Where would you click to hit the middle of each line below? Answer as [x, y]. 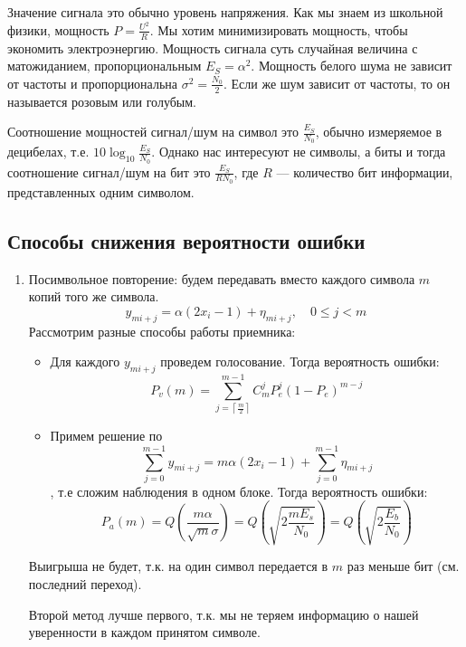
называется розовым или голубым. [102, 101]
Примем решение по [106, 436]
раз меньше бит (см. [403, 566]
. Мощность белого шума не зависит [352, 66]
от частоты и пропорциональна [93, 83]
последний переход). [85, 583]
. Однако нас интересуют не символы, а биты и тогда [299, 152]
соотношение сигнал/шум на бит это [109, 171]
